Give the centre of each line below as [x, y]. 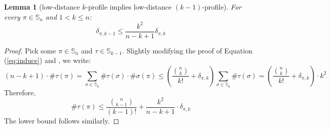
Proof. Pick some [30, 50]
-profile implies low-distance [129, 7]
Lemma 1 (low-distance [42, 7]
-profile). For [222, 7]
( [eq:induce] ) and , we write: [47, 60]
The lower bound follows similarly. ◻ [62, 120]
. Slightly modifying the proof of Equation [187, 50]
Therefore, [20, 92]
